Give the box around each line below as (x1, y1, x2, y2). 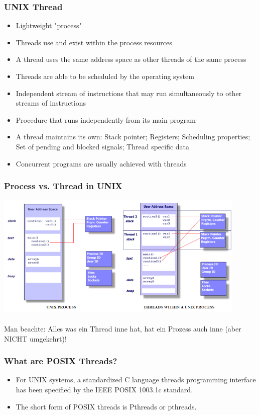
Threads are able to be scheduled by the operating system (16, 71, 194, 81)
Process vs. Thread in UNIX (4, 180, 122, 192)
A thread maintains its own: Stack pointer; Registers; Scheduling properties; (16, 131, 250, 142)
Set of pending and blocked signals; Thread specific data (16, 141, 190, 151)
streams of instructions (16, 98, 86, 108)
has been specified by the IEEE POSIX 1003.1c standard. (16, 384, 193, 394)
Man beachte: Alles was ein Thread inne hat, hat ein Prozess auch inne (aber (4, 323, 241, 334)
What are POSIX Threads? (4, 355, 117, 367)
